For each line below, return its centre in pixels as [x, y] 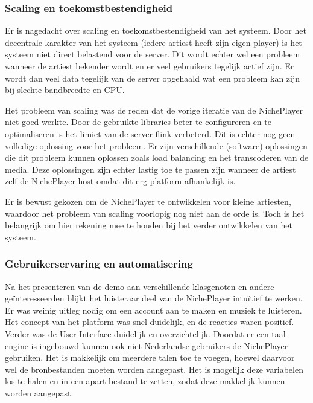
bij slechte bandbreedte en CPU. [65, 90]
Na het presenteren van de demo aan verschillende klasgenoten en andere [140, 286]
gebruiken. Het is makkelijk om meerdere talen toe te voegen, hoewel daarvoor [150, 357]
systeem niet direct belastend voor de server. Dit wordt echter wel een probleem [153, 54]
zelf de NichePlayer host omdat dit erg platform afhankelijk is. [120, 181]
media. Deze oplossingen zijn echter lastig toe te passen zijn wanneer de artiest [150, 169]
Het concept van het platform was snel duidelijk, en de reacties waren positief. [150, 322]
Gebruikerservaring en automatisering [99, 264]
